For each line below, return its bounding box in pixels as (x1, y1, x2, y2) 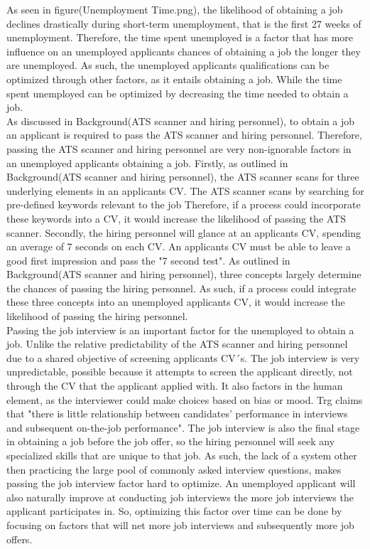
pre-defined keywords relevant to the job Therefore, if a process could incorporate (6, 197, 361, 212)
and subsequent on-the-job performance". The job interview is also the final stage (6, 420, 360, 435)
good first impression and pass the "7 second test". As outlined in (6, 252, 290, 267)
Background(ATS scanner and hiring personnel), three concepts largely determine (6, 267, 361, 282)
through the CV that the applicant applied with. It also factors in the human (6, 378, 343, 393)
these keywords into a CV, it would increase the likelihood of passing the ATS (6, 210, 347, 225)
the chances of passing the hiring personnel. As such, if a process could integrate (6, 280, 357, 295)
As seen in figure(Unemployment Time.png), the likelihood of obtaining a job (6, 2, 343, 16)
